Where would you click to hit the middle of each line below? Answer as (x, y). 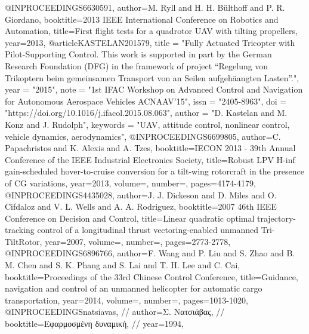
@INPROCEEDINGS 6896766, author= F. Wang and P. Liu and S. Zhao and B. (150, 253)
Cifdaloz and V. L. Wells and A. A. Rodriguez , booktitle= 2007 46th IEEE (141, 206)
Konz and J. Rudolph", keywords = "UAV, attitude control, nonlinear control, (147, 124)
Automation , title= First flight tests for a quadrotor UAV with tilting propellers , (151, 31)
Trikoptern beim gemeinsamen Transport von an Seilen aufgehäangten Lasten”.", (152, 77)
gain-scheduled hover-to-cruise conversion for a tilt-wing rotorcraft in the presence (154, 171)
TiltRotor (22, 241)
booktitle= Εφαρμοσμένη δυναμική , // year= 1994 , (94, 324)
